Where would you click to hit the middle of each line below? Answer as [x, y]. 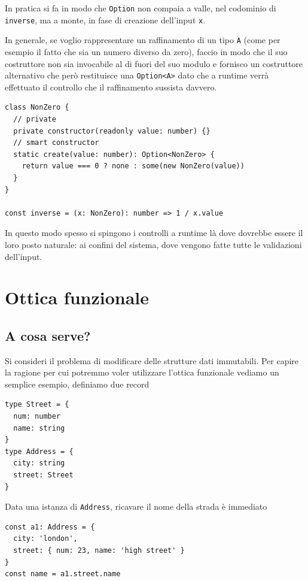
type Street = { [37, 405]
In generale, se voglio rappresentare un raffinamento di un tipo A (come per [143, 40]
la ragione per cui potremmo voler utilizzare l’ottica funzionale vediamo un [142, 372]
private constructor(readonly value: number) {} [112, 131]
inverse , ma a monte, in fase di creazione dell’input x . [105, 19]
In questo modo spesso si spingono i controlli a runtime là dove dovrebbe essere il [154, 233]
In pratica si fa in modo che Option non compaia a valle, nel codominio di [141, 8]
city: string [39, 463]
